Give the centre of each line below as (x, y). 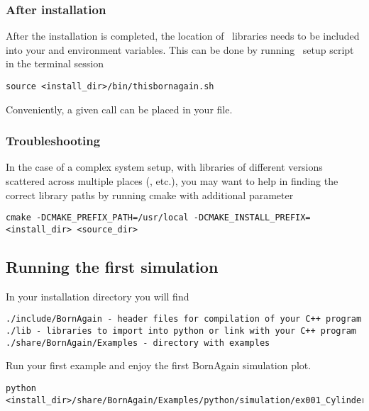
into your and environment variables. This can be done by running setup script (180, 49)
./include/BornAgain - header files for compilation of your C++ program (184, 319)
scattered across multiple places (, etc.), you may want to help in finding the (172, 181)
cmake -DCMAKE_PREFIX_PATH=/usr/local (97, 218)
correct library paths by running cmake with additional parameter (150, 195)
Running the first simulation (112, 266)
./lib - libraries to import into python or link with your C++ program (181, 331)
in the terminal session (55, 63)
